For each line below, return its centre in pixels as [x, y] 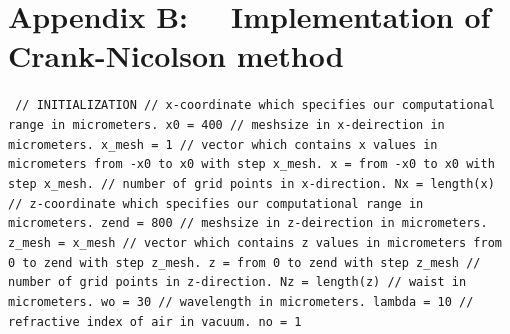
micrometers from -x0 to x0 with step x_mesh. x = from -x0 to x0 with [251, 164]
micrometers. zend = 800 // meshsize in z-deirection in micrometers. [248, 223]
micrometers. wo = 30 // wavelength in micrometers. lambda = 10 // [241, 301]
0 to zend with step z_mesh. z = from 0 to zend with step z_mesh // [244, 262]
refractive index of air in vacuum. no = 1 [155, 321]
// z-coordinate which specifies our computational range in [216, 203]
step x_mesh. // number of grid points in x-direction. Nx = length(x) [251, 183]
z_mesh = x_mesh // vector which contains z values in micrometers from [255, 242]
